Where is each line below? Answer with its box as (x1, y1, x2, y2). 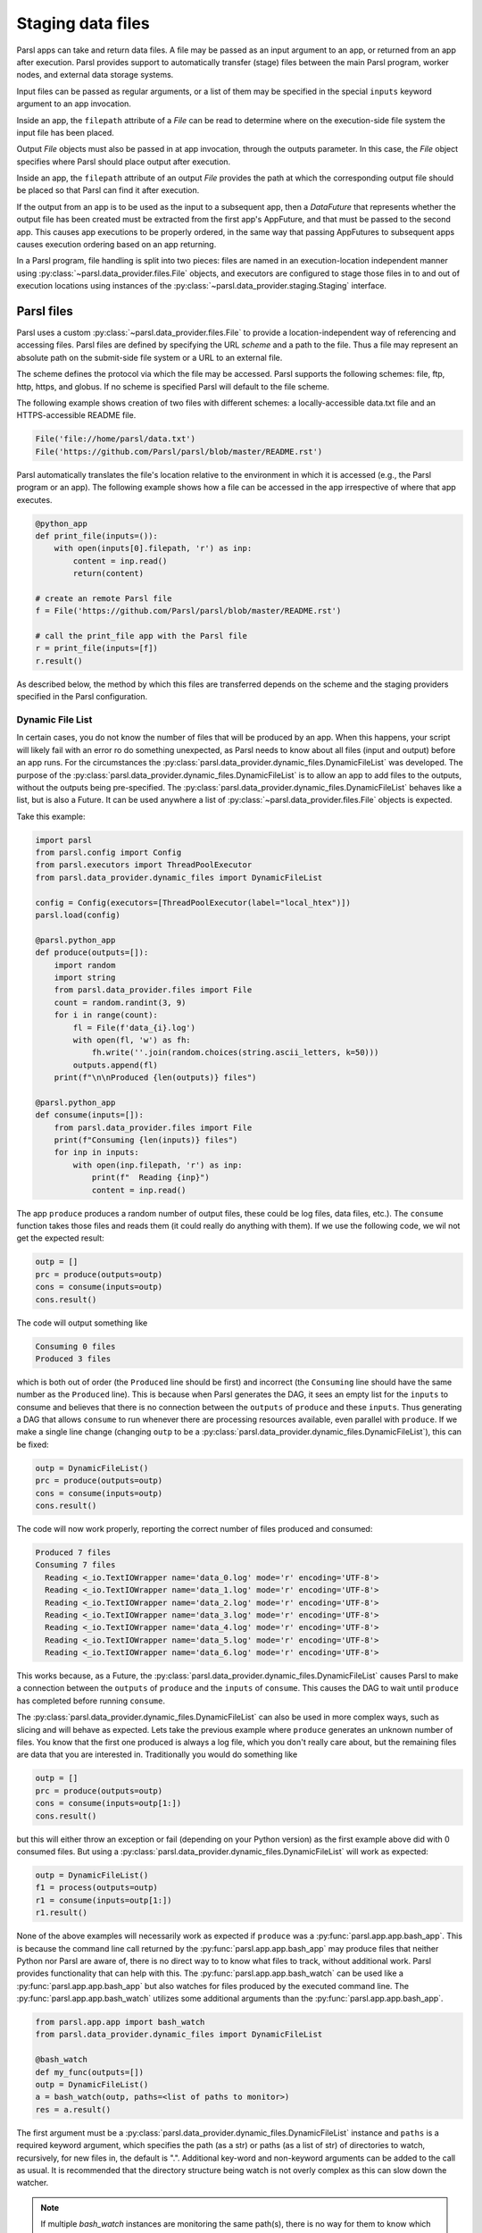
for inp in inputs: (54, 1148, 140, 1158)
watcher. (16, 2178, 49, 2188)
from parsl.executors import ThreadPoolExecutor (35, 860, 253, 870)
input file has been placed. (16, 127, 115, 138)
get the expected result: (16, 1233, 104, 1243)
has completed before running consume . (16, 1695, 165, 1706)
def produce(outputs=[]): (35, 948, 149, 958)
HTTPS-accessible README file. (16, 410, 137, 421)
